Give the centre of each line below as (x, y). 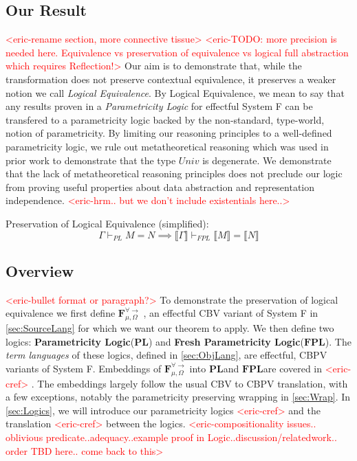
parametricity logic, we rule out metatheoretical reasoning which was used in (167, 146)
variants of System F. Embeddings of (84, 368)
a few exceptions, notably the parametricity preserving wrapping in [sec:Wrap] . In (178, 397)
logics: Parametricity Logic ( (70, 341)
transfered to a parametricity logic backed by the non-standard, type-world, (165, 119)
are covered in (292, 368)
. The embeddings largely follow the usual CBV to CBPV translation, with (190, 383)
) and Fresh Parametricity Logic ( (226, 341)
